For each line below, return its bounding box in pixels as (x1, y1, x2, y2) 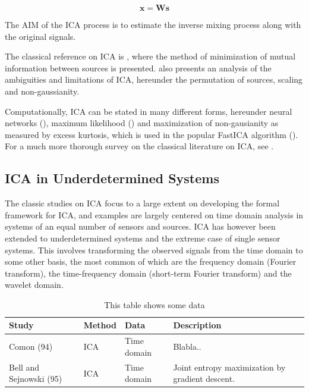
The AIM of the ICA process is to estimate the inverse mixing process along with (5, 18, 301, 30)
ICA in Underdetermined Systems (5, 169, 219, 187)
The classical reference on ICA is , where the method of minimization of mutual (5, 50, 296, 62)
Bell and (9, 360, 40, 373)
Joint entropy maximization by (173, 360, 286, 373)
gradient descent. (173, 372, 235, 385)
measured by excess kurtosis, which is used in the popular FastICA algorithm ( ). (5, 128, 298, 140)
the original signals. (5, 30, 76, 42)
